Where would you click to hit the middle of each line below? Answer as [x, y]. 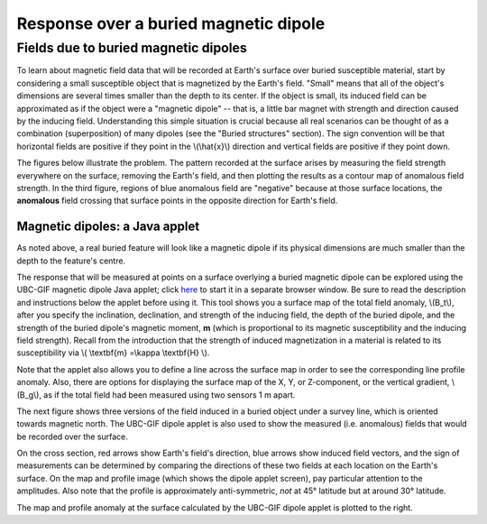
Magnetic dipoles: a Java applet [108, 227]
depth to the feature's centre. [71, 261]
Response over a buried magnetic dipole [171, 23]
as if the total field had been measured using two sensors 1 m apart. [170, 395]
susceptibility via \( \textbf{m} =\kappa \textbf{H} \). [113, 353]
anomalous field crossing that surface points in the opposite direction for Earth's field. [177, 201]
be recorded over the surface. [72, 437]
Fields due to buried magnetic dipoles [132, 48]
